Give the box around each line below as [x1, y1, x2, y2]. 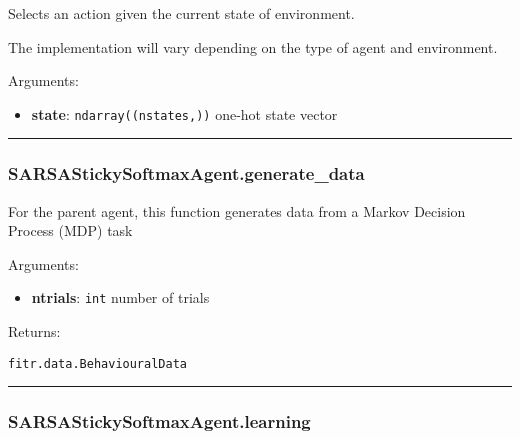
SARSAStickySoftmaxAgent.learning [8, 409, 311, 434]
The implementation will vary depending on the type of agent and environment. [8, 36, 498, 57]
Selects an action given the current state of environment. [8, 3, 355, 23]
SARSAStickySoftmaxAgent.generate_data [8, 161, 365, 186]
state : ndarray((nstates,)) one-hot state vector [31, 103, 338, 124]
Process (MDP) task [8, 220, 133, 241]
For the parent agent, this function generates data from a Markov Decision [8, 200, 466, 221]
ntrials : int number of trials [31, 287, 210, 308]
